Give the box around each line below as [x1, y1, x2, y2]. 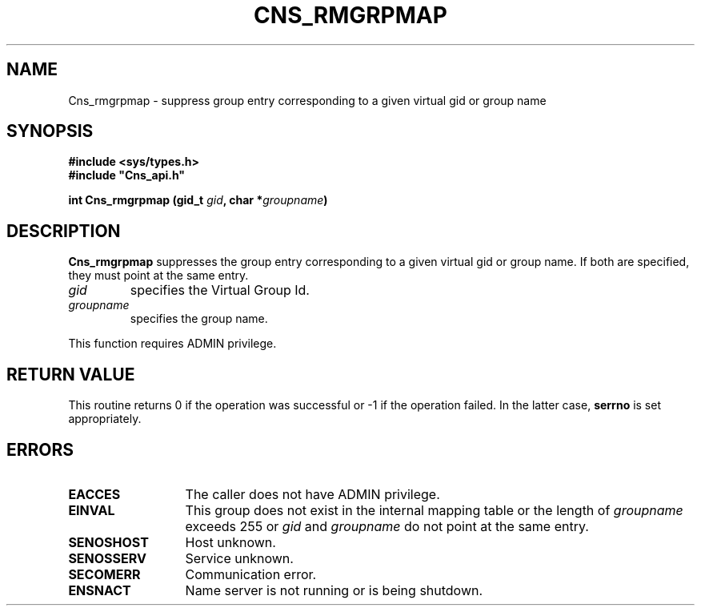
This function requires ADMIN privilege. [68, 336, 277, 351]
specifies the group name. [130, 312, 268, 326]
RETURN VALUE [6, 364, 135, 385]
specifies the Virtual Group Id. [130, 282, 310, 299]
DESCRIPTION [6, 220, 121, 241]
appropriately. [68, 412, 142, 426]
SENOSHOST [68, 533, 149, 550]
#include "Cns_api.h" [68, 168, 186, 183]
